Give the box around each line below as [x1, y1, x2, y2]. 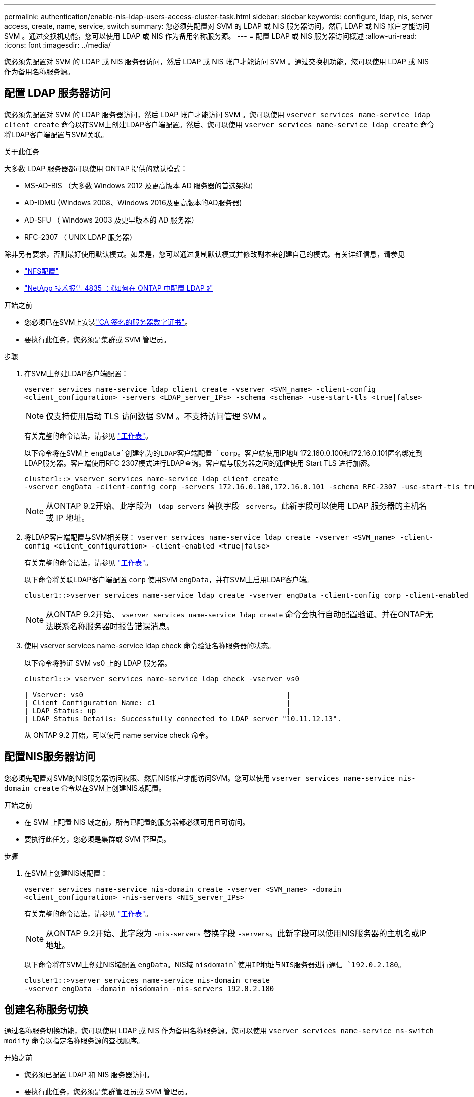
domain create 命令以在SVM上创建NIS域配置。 [4, 783, 166, 792]
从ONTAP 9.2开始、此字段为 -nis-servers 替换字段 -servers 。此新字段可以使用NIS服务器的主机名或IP [46, 928, 427, 938]
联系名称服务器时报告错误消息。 [54, 621, 175, 631]
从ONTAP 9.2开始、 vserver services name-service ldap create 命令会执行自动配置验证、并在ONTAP [46, 609, 425, 619]
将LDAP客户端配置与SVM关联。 [4, 130, 108, 139]
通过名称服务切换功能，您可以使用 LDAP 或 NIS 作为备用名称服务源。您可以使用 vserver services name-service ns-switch [4, 1026, 434, 1035]
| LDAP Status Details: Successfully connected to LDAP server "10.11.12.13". [24, 714, 342, 723]
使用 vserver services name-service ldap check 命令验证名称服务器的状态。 [24, 641, 275, 650]
